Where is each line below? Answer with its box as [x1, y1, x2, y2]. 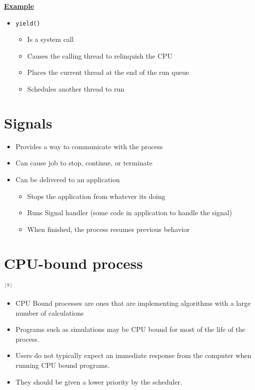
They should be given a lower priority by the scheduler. [15, 376, 182, 387]
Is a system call [27, 34, 74, 44]
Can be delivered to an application [15, 174, 120, 184]
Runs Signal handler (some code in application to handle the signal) [27, 207, 232, 218]
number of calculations [15, 307, 84, 318]
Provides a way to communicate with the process [15, 141, 163, 151]
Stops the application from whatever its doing [27, 191, 166, 201]
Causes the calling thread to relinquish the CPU [27, 50, 172, 61]
